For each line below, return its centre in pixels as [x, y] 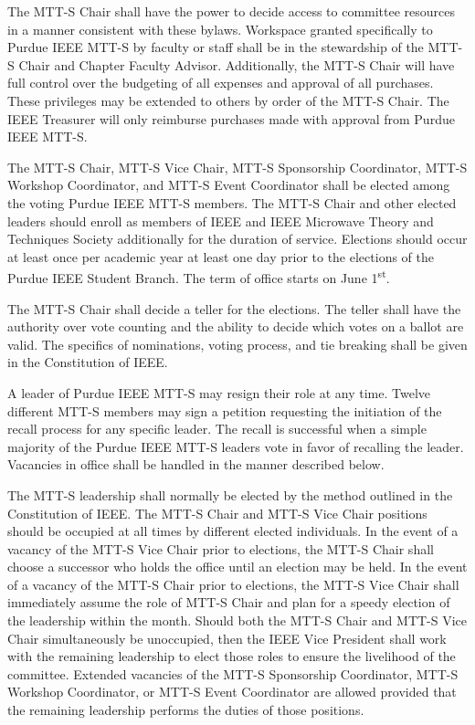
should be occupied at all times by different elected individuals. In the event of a [233, 531]
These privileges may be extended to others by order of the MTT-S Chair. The [228, 100]
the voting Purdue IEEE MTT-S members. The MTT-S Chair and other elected [232, 202]
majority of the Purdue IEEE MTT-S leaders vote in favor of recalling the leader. [236, 446]
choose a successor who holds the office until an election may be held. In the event [237, 567]
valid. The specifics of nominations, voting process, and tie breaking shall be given [237, 344]
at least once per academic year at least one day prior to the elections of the [221, 256]
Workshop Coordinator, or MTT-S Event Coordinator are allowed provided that [232, 692]
